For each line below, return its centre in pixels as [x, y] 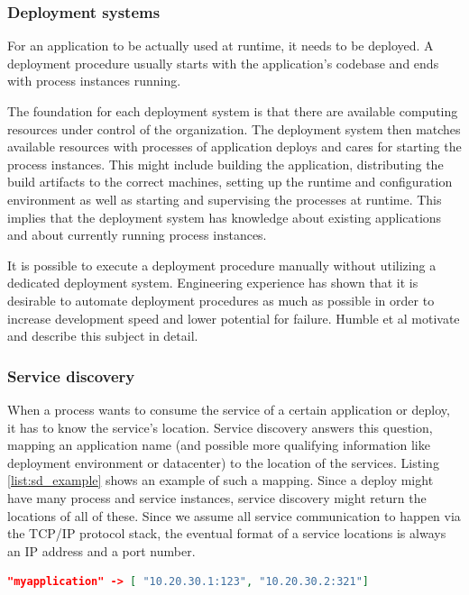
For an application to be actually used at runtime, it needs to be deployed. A [221, 46]
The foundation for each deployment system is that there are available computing [233, 111]
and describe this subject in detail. [103, 336]
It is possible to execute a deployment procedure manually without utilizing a [222, 265]
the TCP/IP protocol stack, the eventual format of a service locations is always [227, 533]
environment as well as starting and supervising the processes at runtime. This [225, 199]
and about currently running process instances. [137, 235]
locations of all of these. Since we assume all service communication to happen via [234, 515]
